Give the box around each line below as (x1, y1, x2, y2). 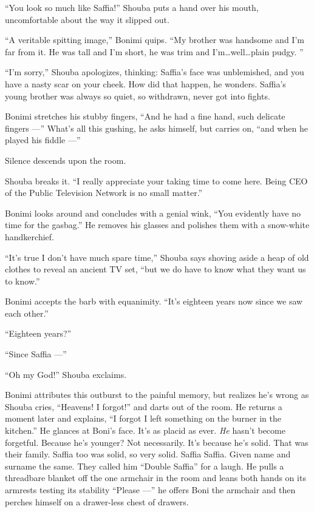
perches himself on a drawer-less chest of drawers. (5, 495, 189, 508)
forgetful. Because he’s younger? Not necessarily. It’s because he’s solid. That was (5, 436, 309, 448)
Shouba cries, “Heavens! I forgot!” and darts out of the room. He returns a (5, 400, 282, 413)
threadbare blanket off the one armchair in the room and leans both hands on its (5, 471, 306, 484)
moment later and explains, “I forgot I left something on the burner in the (5, 412, 281, 425)
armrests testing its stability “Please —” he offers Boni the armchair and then (5, 483, 296, 496)
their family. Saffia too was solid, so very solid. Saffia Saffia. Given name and (5, 448, 291, 460)
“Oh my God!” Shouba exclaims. (5, 368, 127, 380)
